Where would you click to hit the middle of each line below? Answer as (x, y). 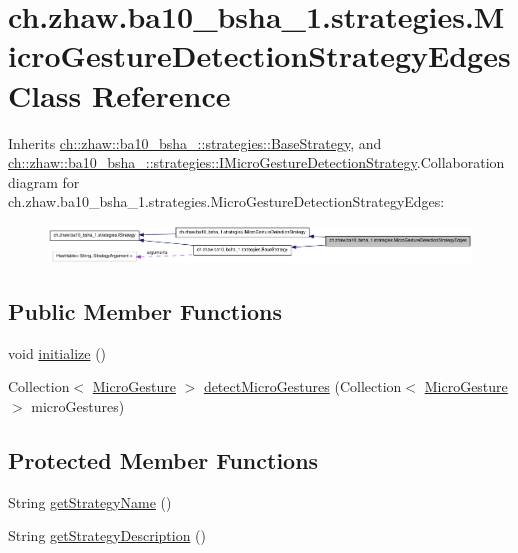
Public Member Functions (145, 310)
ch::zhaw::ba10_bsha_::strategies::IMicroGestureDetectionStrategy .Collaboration (256, 162)
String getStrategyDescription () (107, 535)
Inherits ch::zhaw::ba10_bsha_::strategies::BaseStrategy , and (195, 142)
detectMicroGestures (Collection (302, 386)
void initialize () (57, 352)
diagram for (44, 181)
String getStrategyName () (90, 501)
